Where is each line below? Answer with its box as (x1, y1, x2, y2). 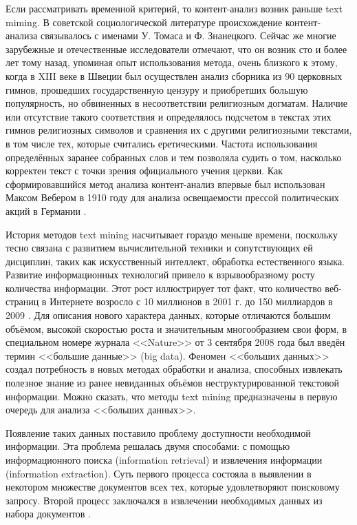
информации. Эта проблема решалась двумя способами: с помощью (6, 439, 290, 453)
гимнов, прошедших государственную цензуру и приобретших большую (6, 82, 308, 96)
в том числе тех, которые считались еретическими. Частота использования (6, 136, 318, 150)
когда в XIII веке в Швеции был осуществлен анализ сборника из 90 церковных (6, 68, 343, 83)
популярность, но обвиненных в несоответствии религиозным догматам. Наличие (6, 96, 347, 110)
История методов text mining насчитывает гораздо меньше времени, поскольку (6, 227, 338, 241)
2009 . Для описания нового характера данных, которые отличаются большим (6, 308, 331, 322)
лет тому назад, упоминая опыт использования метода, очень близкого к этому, (6, 55, 338, 70)
